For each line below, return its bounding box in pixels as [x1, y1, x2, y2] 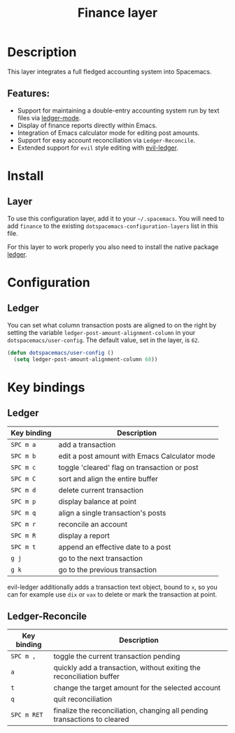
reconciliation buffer [53, 671, 120, 681]
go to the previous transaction [58, 564, 157, 574]
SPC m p [10, 497, 36, 505]
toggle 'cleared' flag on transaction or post [58, 462, 199, 472]
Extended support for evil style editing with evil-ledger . [17, 143, 178, 152]
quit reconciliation [53, 695, 113, 704]
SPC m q [10, 508, 36, 517]
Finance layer [77, 5, 158, 21]
